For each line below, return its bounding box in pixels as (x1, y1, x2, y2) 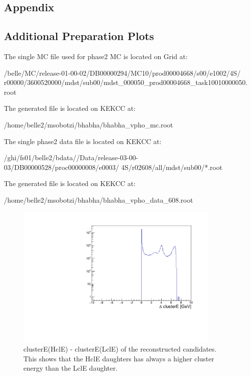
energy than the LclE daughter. (23, 363, 118, 373)
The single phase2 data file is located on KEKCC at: (4, 136, 162, 146)
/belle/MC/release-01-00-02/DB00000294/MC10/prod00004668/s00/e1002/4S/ (4, 67, 241, 78)
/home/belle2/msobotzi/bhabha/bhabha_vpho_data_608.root (4, 194, 193, 205)
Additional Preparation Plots (4, 28, 154, 43)
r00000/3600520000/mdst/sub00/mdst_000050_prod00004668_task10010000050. (4, 77, 248, 87)
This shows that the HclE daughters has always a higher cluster (23, 353, 214, 363)
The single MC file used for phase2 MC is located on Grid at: (4, 51, 188, 61)
